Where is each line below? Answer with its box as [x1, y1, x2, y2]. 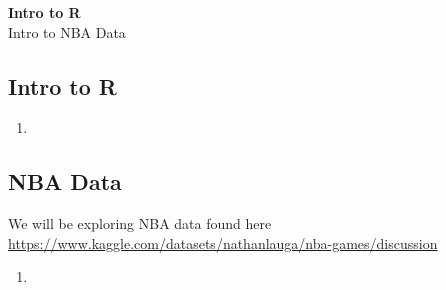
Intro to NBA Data [8, 21, 126, 42]
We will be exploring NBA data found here [8, 213, 272, 234]
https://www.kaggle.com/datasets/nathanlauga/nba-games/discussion [8, 232, 438, 253]
